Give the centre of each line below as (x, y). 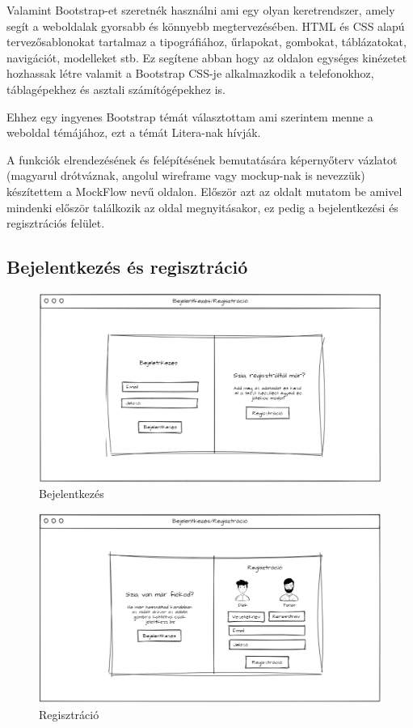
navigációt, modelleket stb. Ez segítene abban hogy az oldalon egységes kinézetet (207, 57)
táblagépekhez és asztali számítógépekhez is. (116, 89)
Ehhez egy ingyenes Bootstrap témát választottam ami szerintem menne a (190, 116)
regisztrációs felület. (56, 223)
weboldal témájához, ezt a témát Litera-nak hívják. (134, 132)
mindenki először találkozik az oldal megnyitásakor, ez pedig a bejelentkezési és (202, 207)
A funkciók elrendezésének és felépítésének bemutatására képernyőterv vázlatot (202, 159)
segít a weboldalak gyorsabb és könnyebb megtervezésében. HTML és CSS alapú (206, 26)
